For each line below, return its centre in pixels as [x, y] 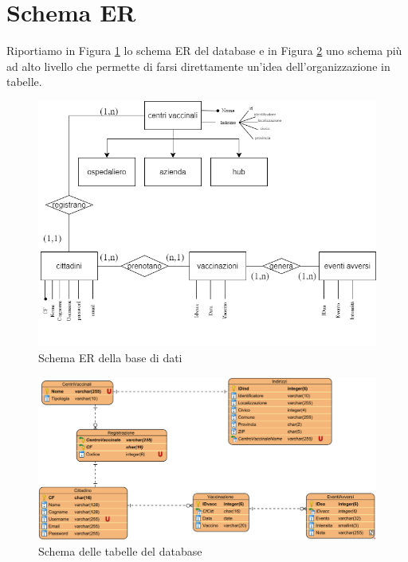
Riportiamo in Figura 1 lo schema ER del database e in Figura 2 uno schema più [204, 51]
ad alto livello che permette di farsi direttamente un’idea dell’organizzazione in [198, 66]
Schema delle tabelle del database [120, 551]
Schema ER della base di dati [110, 358]
